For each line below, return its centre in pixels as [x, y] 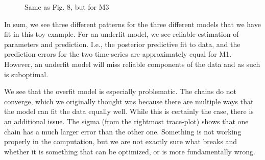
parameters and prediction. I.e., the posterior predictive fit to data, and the [122, 44]
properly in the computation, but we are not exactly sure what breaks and [121, 141]
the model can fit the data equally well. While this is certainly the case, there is [129, 111]
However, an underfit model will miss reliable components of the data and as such [132, 64]
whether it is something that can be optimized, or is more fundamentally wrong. [130, 151]
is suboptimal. [26, 74]
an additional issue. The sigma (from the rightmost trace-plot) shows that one [126, 121]
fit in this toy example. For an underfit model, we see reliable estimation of [122, 34]
